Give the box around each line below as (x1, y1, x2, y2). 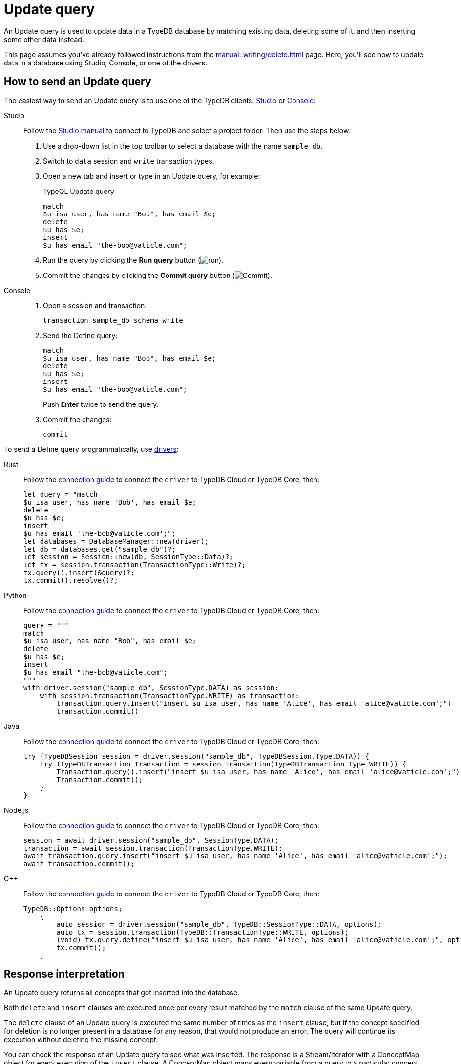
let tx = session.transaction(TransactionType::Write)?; (23, 560, 246, 569)
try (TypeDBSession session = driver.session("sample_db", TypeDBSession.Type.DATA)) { (23, 752, 370, 760)
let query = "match (23, 490, 98, 498)
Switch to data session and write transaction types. (43, 156, 214, 165)
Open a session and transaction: (43, 301, 147, 310)
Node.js (4, 806, 29, 814)
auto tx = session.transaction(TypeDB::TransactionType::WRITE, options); (56, 928, 349, 936)
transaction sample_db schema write (43, 316, 183, 324)
